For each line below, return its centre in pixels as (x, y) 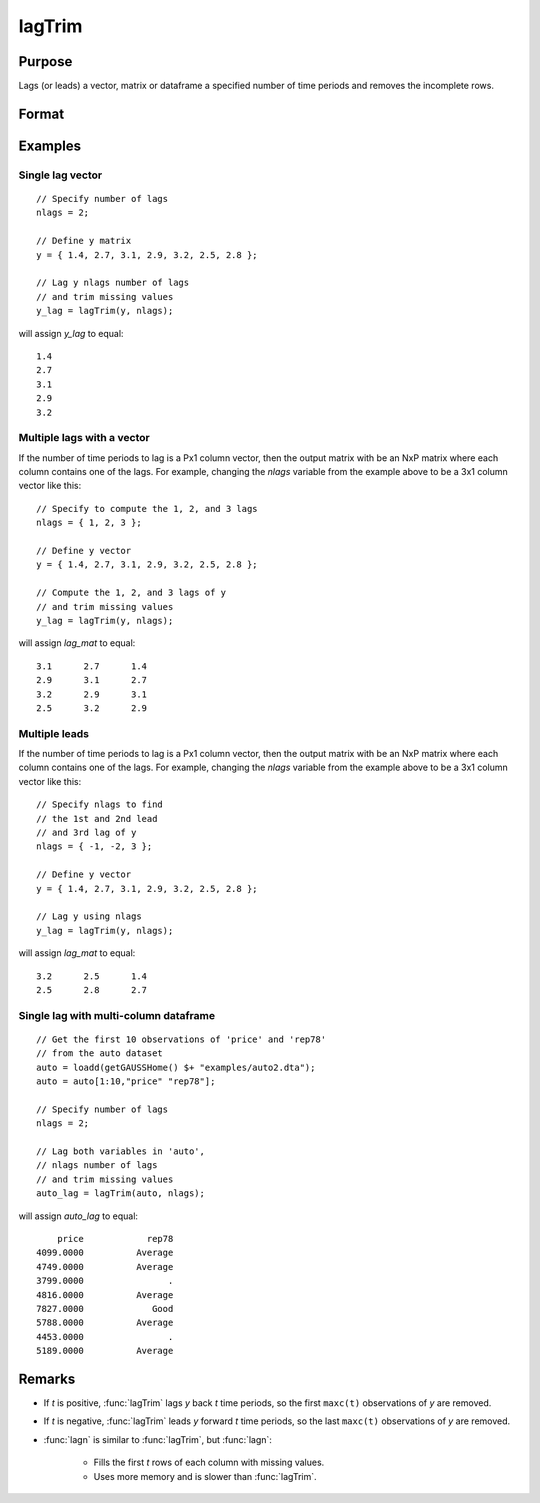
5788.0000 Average (105, 1323)
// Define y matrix (84, 241)
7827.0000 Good (105, 1308)
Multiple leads (54, 733)
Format (41, 113)
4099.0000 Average (105, 1253)
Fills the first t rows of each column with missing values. (209, 1462)
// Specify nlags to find (100, 804)
